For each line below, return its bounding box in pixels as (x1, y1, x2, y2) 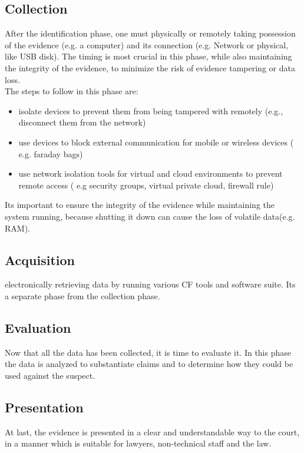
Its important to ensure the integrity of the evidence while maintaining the (5, 199, 275, 211)
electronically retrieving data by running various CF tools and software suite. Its (5, 278, 296, 290)
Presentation (5, 398, 84, 416)
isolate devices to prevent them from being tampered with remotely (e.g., (18, 104, 283, 117)
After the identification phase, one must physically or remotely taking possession (5, 27, 296, 39)
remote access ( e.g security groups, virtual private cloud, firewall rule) (18, 178, 274, 191)
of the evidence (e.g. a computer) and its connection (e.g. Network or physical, (5, 38, 288, 51)
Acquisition (5, 250, 75, 269)
